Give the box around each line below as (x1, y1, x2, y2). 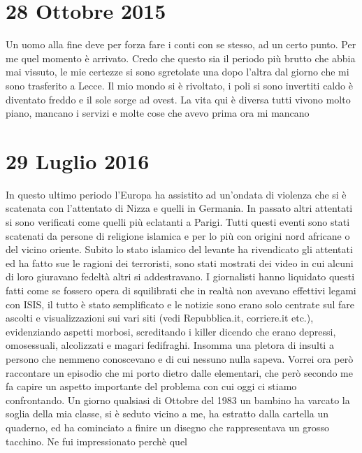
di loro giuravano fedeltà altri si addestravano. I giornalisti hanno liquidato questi (6, 269, 355, 284)
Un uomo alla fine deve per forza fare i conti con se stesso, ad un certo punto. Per (6, 37, 356, 52)
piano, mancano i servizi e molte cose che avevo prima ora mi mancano (6, 106, 310, 120)
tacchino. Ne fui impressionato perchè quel (6, 433, 188, 448)
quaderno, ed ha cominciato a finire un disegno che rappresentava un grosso (6, 419, 329, 434)
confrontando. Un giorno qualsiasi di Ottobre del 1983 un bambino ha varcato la (6, 392, 350, 407)
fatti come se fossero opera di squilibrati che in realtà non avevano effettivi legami (6, 282, 356, 297)
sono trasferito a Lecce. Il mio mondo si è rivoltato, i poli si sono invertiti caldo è (6, 78, 353, 92)
